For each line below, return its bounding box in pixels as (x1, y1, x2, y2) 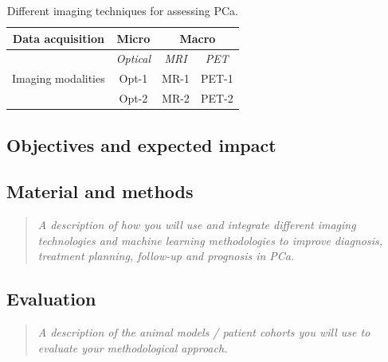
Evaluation (6, 286, 96, 311)
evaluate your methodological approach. (37, 339, 228, 356)
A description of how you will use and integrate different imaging (37, 216, 356, 233)
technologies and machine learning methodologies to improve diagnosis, (37, 232, 383, 248)
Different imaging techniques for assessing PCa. (6, 2, 238, 18)
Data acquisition (12, 29, 104, 46)
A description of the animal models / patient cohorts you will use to (37, 324, 370, 341)
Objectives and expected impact (6, 132, 276, 157)
